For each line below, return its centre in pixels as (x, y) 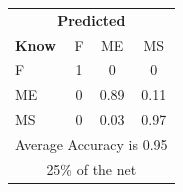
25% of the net (91, 168)
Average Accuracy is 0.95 (91, 143)
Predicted (91, 19)
